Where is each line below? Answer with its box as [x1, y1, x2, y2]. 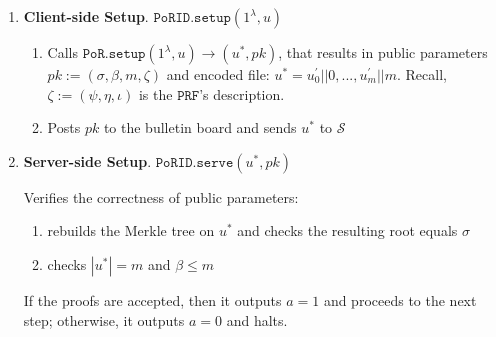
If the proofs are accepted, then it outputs [23, 289, 282, 310]
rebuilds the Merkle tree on [47, 220, 215, 241]
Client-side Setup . [23, 6, 149, 26]
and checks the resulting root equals [237, 220, 458, 241]
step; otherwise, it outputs [23, 309, 185, 330]
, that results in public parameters [278, 42, 488, 62]
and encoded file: [166, 64, 270, 84]
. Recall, [396, 64, 447, 84]
